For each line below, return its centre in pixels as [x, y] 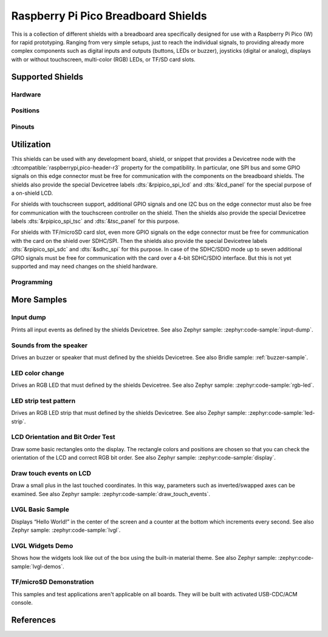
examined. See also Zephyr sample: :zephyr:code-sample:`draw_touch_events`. [111, 494]
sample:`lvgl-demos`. [38, 566]
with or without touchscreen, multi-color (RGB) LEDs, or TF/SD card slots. [103, 59]
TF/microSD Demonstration [53, 582]
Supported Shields [47, 77]
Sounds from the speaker [50, 345]
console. [22, 603]
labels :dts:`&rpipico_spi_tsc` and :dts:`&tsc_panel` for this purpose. [95, 221]
